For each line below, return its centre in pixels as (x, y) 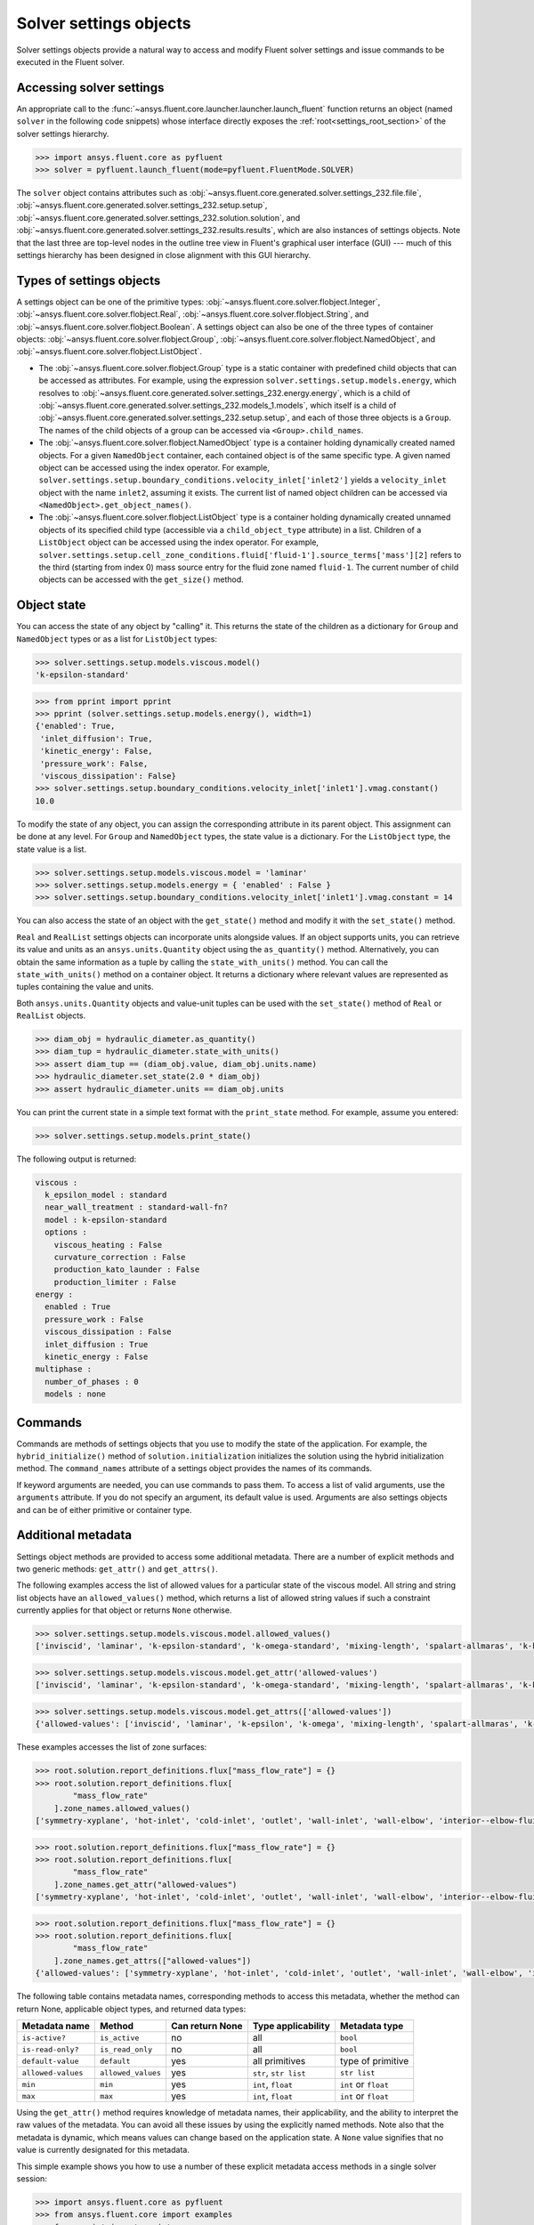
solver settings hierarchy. (63, 133)
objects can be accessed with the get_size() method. (141, 579)
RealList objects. (51, 1015)
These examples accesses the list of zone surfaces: (112, 1747)
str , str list (279, 2072)
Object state (51, 605)
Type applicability (291, 2026)
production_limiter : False (115, 1282)
